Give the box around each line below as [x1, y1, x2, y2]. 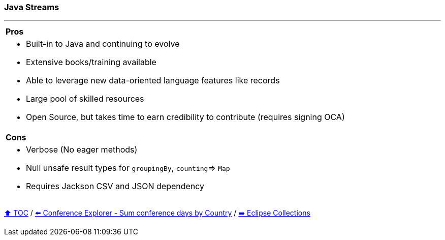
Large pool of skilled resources [26, 94, 144, 104]
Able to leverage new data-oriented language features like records [26, 75, 280, 86]
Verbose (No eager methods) [26, 144, 138, 155]
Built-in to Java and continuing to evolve [26, 39, 180, 49]
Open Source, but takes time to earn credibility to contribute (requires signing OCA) [26, 112, 345, 123]
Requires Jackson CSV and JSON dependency [26, 181, 205, 192]
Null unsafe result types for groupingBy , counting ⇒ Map [26, 163, 230, 173]
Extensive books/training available [26, 57, 156, 68]
